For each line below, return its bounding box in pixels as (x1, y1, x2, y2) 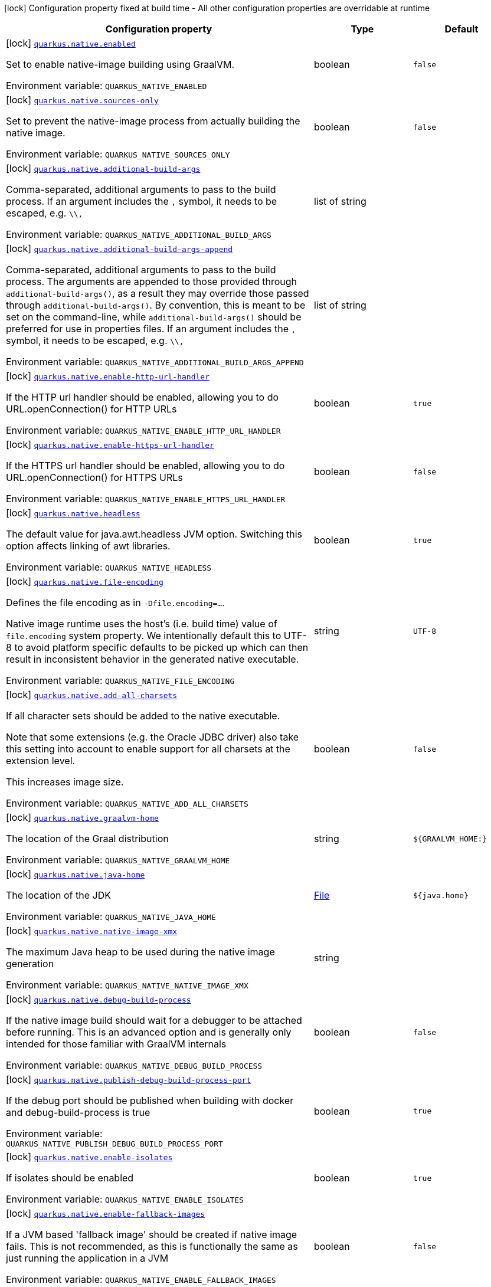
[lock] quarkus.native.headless (6, 507, 140, 519)
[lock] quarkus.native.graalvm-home (6, 811, 159, 823)
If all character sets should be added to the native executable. (6, 710, 280, 722)
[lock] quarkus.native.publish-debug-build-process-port (6, 1073, 251, 1085)
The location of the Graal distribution (6, 833, 169, 844)
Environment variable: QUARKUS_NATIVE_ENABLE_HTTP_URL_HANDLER (6, 424, 281, 436)
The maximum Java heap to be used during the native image (6, 946, 275, 958)
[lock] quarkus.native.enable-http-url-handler (6, 370, 210, 382)
